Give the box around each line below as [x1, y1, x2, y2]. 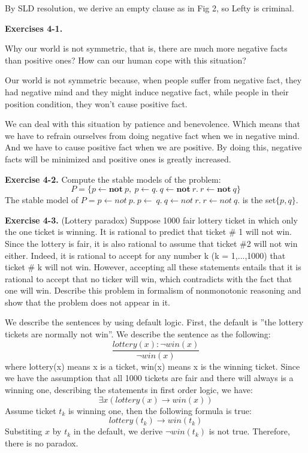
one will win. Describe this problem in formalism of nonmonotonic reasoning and [5, 284, 301, 297]
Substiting [5, 425, 43, 437]
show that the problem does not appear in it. [5, 295, 170, 308]
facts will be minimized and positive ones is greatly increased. [5, 152, 231, 165]
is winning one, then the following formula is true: [68, 404, 252, 416]
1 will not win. [238, 225, 292, 238]
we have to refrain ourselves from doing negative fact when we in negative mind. [5, 129, 300, 141]
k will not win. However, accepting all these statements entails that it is [37, 261, 301, 273]
